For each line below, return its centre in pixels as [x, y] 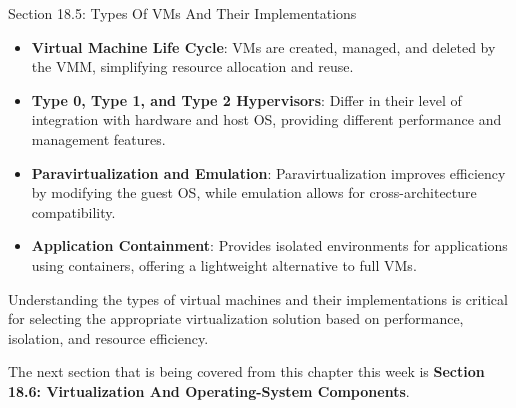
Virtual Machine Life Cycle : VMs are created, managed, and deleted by [263, 46]
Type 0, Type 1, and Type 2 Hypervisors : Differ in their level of [246, 99]
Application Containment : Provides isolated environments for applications [269, 245]
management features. [98, 138]
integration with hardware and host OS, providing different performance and [266, 119]
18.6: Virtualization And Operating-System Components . [209, 390]
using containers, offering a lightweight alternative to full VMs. [224, 264]
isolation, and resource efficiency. [108, 337]
